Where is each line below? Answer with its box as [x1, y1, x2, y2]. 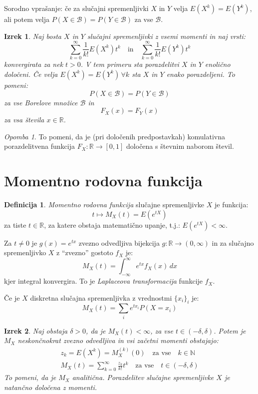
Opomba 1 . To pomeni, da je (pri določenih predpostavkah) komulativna [4, 131, 225, 141]
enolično [205, 59, 231, 69]
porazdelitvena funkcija [4, 141, 75, 151]
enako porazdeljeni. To [166, 68, 235, 79]
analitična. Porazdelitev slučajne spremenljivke [72, 372, 214, 383]
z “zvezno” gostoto [56, 247, 113, 258]
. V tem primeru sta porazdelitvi [80, 59, 179, 69]
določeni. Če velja [4, 68, 58, 79]
